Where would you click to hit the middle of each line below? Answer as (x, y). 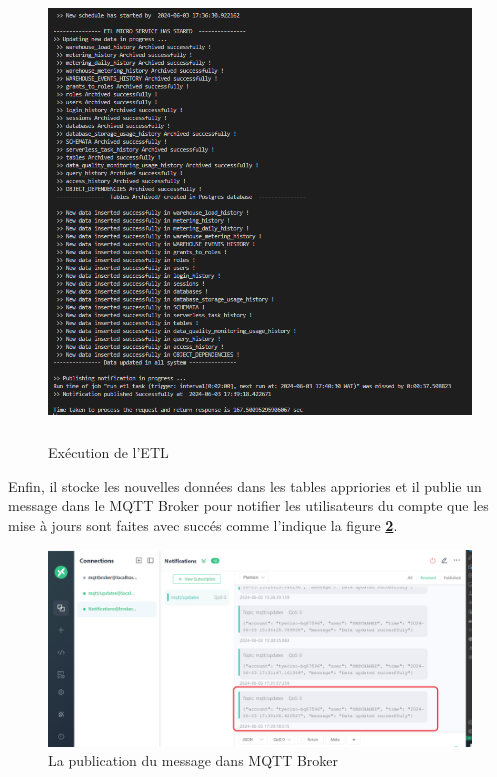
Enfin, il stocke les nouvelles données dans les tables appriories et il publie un (245, 485)
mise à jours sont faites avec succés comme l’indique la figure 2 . (203, 524)
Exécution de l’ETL (108, 452)
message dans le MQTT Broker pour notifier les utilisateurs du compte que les (248, 505)
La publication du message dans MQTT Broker (193, 760)
